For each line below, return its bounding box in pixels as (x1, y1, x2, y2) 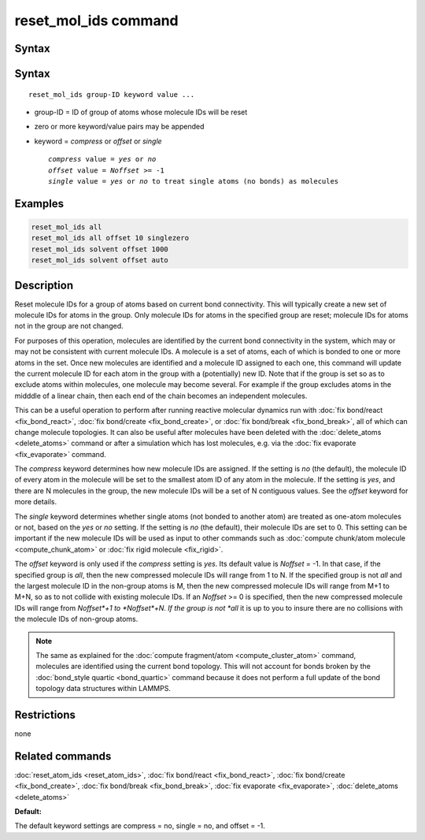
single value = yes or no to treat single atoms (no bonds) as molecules (48, 177, 339, 185)
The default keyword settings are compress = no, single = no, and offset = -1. (14, 821, 265, 831)
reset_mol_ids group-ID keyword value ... (28, 90, 195, 98)
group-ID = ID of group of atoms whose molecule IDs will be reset (34, 107, 248, 117)
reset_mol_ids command (14, 12, 179, 29)
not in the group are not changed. (14, 322, 124, 331)
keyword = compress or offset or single (34, 136, 162, 146)
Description (14, 278, 74, 292)
